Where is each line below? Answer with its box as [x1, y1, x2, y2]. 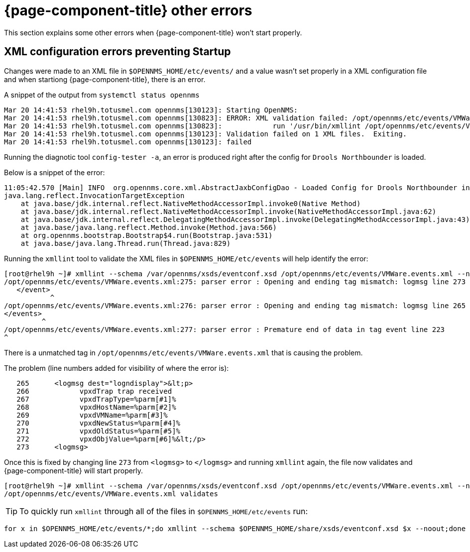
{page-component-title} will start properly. [4, 466, 143, 475]
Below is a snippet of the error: [4, 168, 105, 177]
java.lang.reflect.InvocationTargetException [4, 191, 185, 200]
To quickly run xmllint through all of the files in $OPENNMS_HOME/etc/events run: [19, 506, 308, 516]
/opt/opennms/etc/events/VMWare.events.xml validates [4, 489, 218, 498]
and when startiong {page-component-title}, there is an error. [4, 75, 206, 84]
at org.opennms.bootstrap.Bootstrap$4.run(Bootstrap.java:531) [20, 231, 273, 239]
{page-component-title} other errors [4, 2, 252, 19]
